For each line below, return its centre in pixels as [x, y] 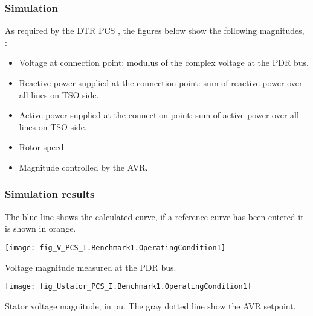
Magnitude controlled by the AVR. [83, 167]
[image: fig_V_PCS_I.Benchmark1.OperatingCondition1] [115, 248]
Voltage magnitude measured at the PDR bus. [91, 267]
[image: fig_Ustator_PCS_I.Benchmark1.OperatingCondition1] [128, 287]
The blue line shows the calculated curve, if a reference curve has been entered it [154, 216]
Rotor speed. [43, 147]
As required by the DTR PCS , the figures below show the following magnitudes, [155, 30]
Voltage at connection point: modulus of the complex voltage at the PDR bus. [164, 62]
